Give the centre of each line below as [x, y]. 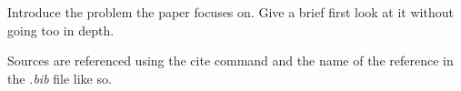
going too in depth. [61, 30]
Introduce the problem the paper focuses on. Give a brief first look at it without [230, 12]
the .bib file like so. [60, 78]
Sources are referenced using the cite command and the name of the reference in [230, 61]
